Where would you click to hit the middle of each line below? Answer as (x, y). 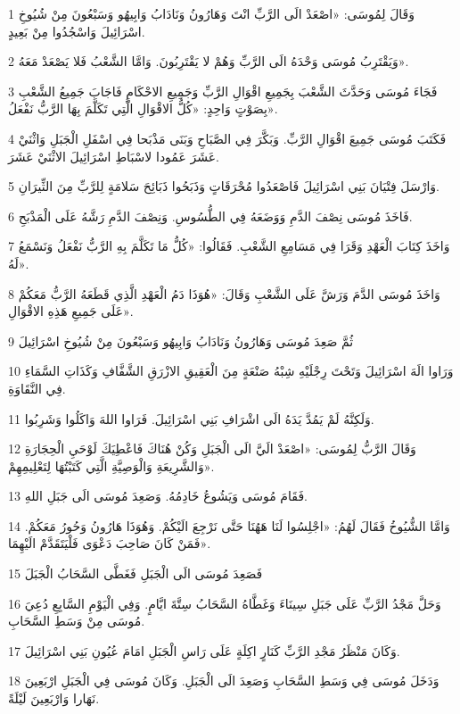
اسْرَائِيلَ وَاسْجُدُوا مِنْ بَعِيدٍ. (77, 31)
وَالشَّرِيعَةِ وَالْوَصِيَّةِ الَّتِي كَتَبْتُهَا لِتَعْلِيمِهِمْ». (111, 465)
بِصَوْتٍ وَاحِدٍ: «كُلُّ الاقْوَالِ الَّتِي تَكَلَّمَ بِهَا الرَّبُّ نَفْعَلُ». (143, 108)
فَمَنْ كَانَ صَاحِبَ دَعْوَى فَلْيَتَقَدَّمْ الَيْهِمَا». (110, 543)
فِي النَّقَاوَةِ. (37, 388)
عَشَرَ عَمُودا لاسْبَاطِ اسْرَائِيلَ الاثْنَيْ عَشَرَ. (114, 156)
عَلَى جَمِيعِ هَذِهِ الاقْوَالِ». (71, 311)
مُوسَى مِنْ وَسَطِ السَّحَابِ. (77, 621)
